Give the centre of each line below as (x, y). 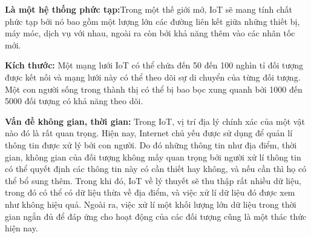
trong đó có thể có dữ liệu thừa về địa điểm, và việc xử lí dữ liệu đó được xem (150, 192)
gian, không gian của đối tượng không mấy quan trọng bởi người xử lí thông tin (153, 157)
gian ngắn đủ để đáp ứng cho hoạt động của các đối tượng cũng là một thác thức (156, 216)
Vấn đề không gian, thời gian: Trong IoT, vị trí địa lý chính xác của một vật (155, 121)
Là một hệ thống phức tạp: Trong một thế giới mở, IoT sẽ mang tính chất (149, 9)
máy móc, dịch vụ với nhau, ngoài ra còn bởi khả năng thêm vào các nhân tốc (150, 33)
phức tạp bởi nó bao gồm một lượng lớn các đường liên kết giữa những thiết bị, (152, 21)
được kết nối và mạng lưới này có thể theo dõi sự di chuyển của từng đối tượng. (153, 77)
